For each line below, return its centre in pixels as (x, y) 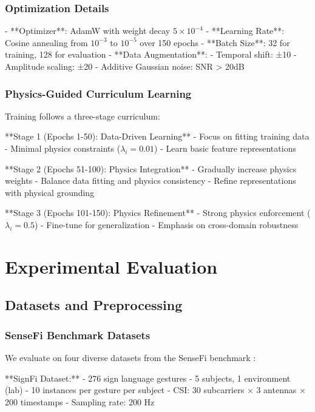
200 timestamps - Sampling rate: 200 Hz (80, 401)
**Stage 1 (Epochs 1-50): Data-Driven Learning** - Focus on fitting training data (157, 136)
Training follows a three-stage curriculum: (83, 116)
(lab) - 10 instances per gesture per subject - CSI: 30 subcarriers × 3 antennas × (155, 390)
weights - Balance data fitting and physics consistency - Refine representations (151, 181)
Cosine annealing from (46, 42)
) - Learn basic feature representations (225, 148)
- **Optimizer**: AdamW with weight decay (88, 31)
